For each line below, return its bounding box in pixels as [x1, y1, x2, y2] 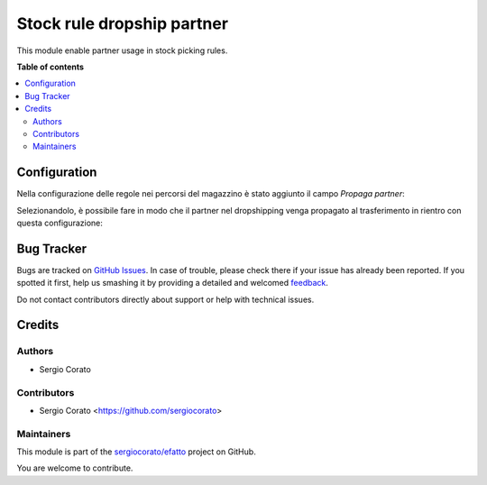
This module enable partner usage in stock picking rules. [16, 45, 228, 56]
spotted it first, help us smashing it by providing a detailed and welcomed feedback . [16, 278, 329, 288]
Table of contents [16, 61, 85, 72]
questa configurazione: [16, 217, 104, 228]
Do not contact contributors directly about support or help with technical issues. [16, 294, 315, 305]
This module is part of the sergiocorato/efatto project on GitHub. [16, 446, 256, 457]
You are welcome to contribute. [16, 462, 133, 473]
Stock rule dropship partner [16, 14, 229, 33]
